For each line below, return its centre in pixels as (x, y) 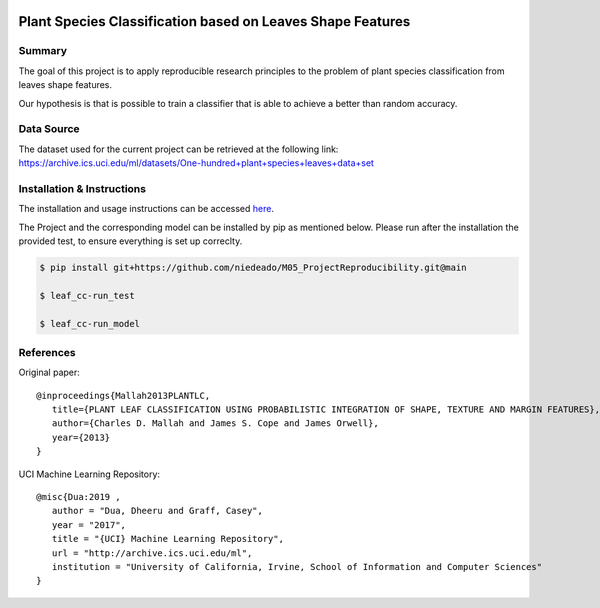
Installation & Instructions (82, 188)
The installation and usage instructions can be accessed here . (146, 209)
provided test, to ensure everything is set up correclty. (130, 241)
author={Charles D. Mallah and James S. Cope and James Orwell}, (215, 423)
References (47, 352)
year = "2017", (89, 524)
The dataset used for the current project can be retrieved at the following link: (178, 149)
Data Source (49, 129)
